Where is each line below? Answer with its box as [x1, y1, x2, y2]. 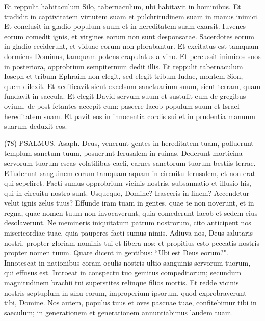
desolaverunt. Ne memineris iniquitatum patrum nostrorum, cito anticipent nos [4, 217, 251, 228]
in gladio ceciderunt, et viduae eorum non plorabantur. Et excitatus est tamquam [4, 41, 259, 51]
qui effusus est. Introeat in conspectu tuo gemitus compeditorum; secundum [4, 267, 242, 278]
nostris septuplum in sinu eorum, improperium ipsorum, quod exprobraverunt [4, 287, 247, 298]
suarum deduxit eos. [4, 121, 67, 131]
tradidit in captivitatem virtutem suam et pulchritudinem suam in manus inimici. [4, 11, 259, 21]
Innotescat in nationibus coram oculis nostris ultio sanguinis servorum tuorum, [4, 257, 251, 268]
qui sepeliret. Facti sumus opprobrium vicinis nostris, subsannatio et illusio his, [4, 178, 251, 188]
